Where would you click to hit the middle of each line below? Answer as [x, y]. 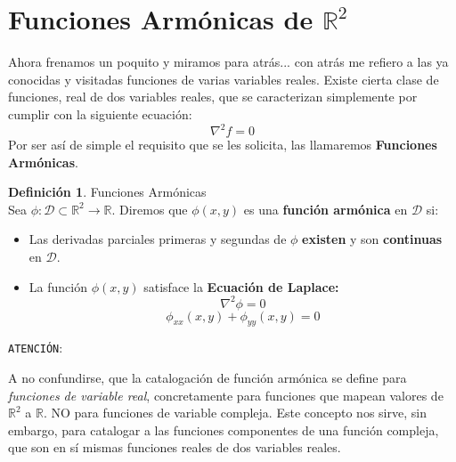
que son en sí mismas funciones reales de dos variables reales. [175, 447]
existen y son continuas [372, 239]
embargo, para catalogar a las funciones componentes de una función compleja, [224, 430]
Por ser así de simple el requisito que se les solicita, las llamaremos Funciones [223, 144]
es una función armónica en [326, 209]
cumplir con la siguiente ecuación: [100, 113]
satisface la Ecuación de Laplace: [241, 286]
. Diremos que [150, 209]
